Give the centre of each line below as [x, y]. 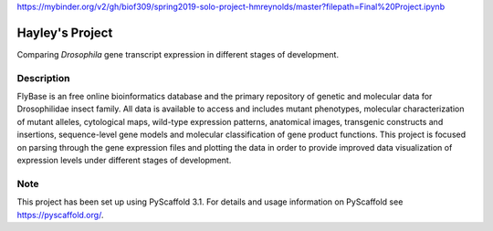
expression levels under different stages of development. [124, 160]
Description [43, 78]
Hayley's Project [65, 32]
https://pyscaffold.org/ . [60, 215]
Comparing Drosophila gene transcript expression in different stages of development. [178, 54]
